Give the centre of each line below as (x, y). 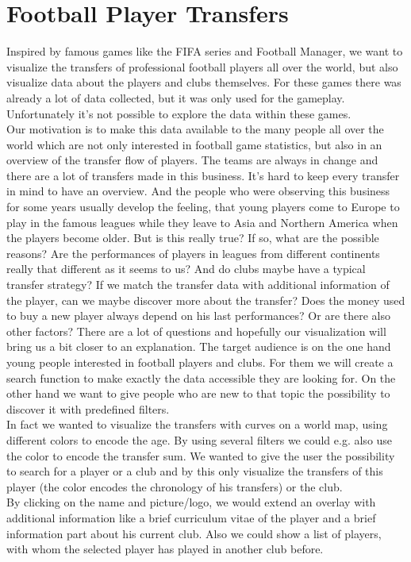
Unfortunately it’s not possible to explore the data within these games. (179, 113)
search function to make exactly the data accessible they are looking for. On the (201, 377)
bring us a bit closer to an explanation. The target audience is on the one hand (199, 346)
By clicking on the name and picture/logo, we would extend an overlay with (191, 502)
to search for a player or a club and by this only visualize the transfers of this (195, 471)
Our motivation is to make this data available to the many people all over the (195, 129)
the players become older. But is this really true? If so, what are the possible (193, 238)
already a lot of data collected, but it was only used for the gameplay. (176, 97)
